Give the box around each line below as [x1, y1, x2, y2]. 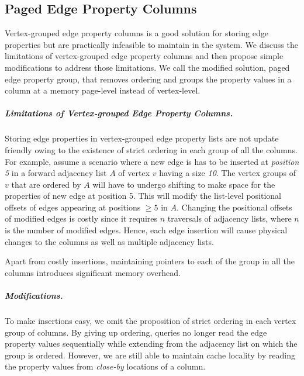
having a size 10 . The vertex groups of [159, 167, 296, 179]
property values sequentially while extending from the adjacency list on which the [5, 337, 298, 350]
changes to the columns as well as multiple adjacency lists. [5, 235, 214, 247]
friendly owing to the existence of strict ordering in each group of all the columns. [5, 143, 298, 156]
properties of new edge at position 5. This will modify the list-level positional [5, 189, 281, 202]
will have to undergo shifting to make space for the [92, 178, 275, 190]
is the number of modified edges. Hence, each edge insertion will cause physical [5, 224, 288, 236]
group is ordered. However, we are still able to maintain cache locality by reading [5, 349, 295, 361]
